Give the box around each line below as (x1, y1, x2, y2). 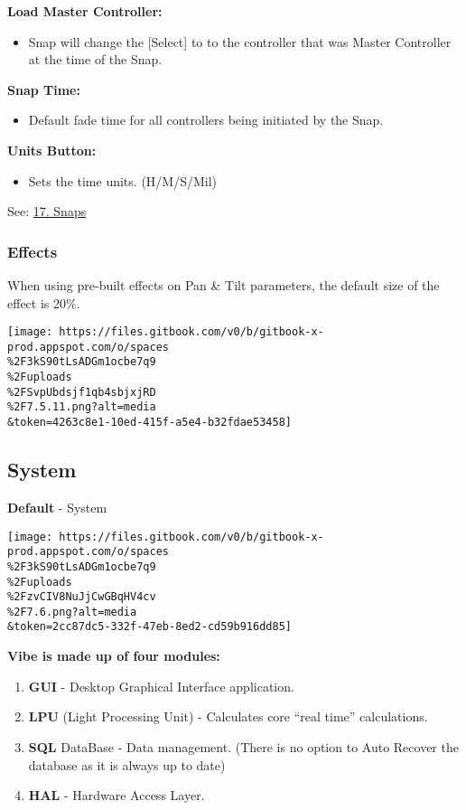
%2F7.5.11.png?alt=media (7, 400, 156, 414)
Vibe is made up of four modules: (7, 646, 220, 665)
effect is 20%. (7, 293, 80, 312)
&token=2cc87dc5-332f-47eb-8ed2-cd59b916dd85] (7, 620, 292, 634)
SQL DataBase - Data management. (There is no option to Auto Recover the (28, 737, 459, 756)
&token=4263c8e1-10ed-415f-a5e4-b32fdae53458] (7, 416, 292, 429)
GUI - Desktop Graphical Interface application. (28, 676, 294, 695)
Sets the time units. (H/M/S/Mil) (28, 171, 218, 190)
